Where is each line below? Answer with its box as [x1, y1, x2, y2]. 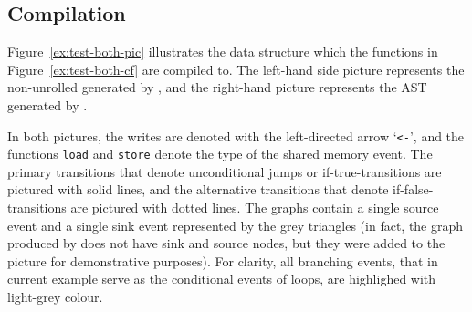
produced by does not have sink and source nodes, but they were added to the [7, 234, 446, 253]
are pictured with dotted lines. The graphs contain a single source [70, 198, 439, 217]
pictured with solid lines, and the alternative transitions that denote [7, 180, 389, 199]
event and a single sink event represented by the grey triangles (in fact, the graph [7, 215, 464, 234]
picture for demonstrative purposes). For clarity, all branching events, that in [7, 251, 438, 270]
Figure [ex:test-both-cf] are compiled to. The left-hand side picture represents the [7, 59, 465, 78]
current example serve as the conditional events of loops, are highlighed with [7, 269, 436, 288]
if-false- [393, 180, 434, 199]
